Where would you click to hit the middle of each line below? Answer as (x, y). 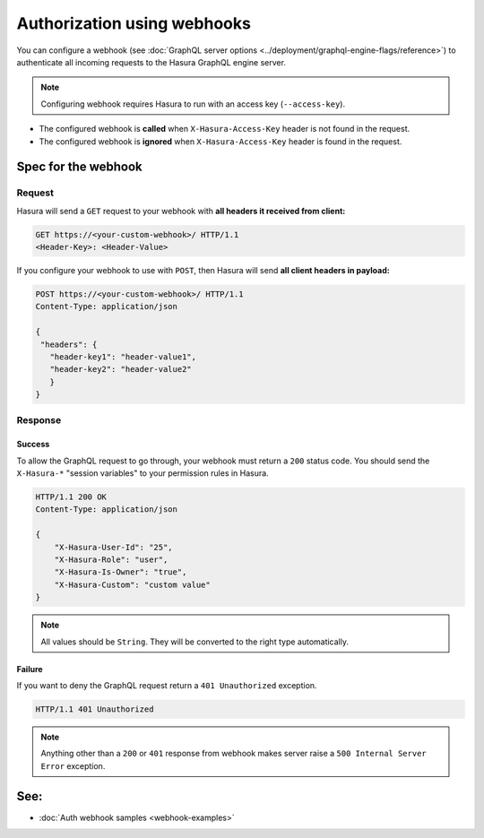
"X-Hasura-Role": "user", (111, 560)
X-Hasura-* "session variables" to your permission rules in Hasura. (143, 473)
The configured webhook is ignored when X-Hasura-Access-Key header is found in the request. (220, 141)
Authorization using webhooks (134, 23)
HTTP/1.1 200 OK (71, 497)
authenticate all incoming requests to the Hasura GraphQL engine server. (151, 62)
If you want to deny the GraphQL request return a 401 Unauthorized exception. (167, 685)
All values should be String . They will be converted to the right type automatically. (195, 642)
